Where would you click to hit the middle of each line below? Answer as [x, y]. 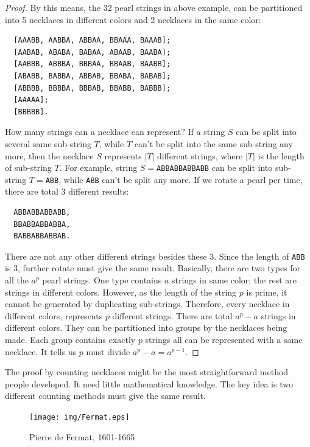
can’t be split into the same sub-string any [213, 143]
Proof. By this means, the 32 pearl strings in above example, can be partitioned [154, 7]
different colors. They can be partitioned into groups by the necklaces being [146, 327]
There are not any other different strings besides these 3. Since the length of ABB [155, 256]
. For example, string [98, 168]
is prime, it [267, 292]
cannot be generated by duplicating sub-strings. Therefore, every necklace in [147, 304]
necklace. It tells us [41, 351]
